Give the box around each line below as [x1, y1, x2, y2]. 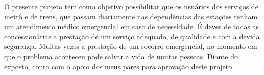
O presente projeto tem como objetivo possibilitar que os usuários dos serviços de [4, 1, 258, 11]
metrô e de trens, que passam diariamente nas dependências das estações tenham [4, 11, 258, 21]
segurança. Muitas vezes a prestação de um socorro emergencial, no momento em [4, 41, 257, 52]
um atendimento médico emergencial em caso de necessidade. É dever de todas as [4, 21, 259, 32]
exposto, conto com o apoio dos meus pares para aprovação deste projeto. [4, 61, 234, 71]
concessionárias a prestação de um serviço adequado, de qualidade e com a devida [4, 31, 260, 41]
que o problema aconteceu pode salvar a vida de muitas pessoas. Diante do [4, 51, 238, 61]
